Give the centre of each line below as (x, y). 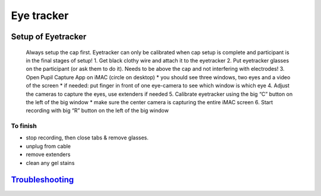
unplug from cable (48, 146)
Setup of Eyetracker (49, 37)
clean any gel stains (50, 163)
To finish (24, 126)
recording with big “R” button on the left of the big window (97, 111)
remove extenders (48, 154)
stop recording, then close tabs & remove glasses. (87, 138)
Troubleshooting (43, 180)
